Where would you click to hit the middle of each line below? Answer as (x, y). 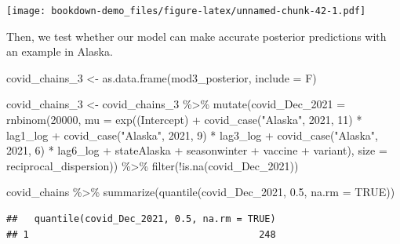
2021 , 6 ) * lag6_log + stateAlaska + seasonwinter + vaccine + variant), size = (197, 150)
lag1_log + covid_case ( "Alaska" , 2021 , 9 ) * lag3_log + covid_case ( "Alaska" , (193, 135)
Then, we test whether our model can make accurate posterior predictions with (196, 36)
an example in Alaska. (60, 51)
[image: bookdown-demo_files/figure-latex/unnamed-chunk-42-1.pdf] (186, 11)
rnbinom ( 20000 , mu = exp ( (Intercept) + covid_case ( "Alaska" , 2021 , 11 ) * (184, 120)
